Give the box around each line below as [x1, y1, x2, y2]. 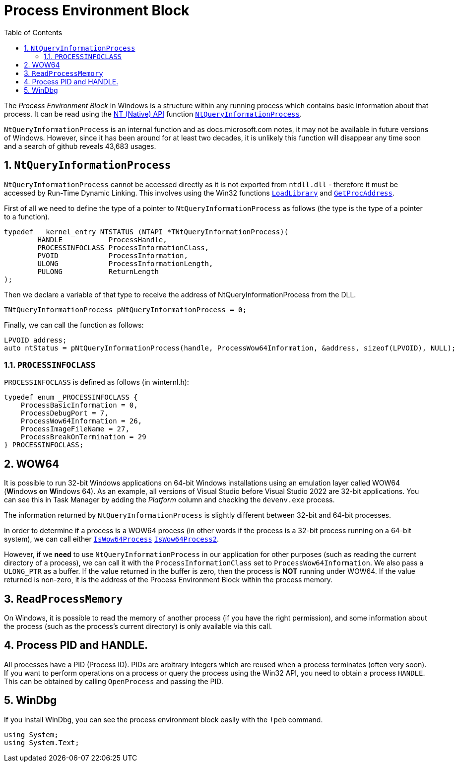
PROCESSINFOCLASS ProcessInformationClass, [37, 243, 209, 252]
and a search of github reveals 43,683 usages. [4, 141, 156, 150]
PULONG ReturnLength [37, 267, 159, 276]
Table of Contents [4, 28, 63, 37]
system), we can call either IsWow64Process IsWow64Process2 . [4, 535, 219, 544]
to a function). [4, 212, 50, 221]
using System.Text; [4, 738, 79, 747]
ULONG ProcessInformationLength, [37, 259, 213, 268]
